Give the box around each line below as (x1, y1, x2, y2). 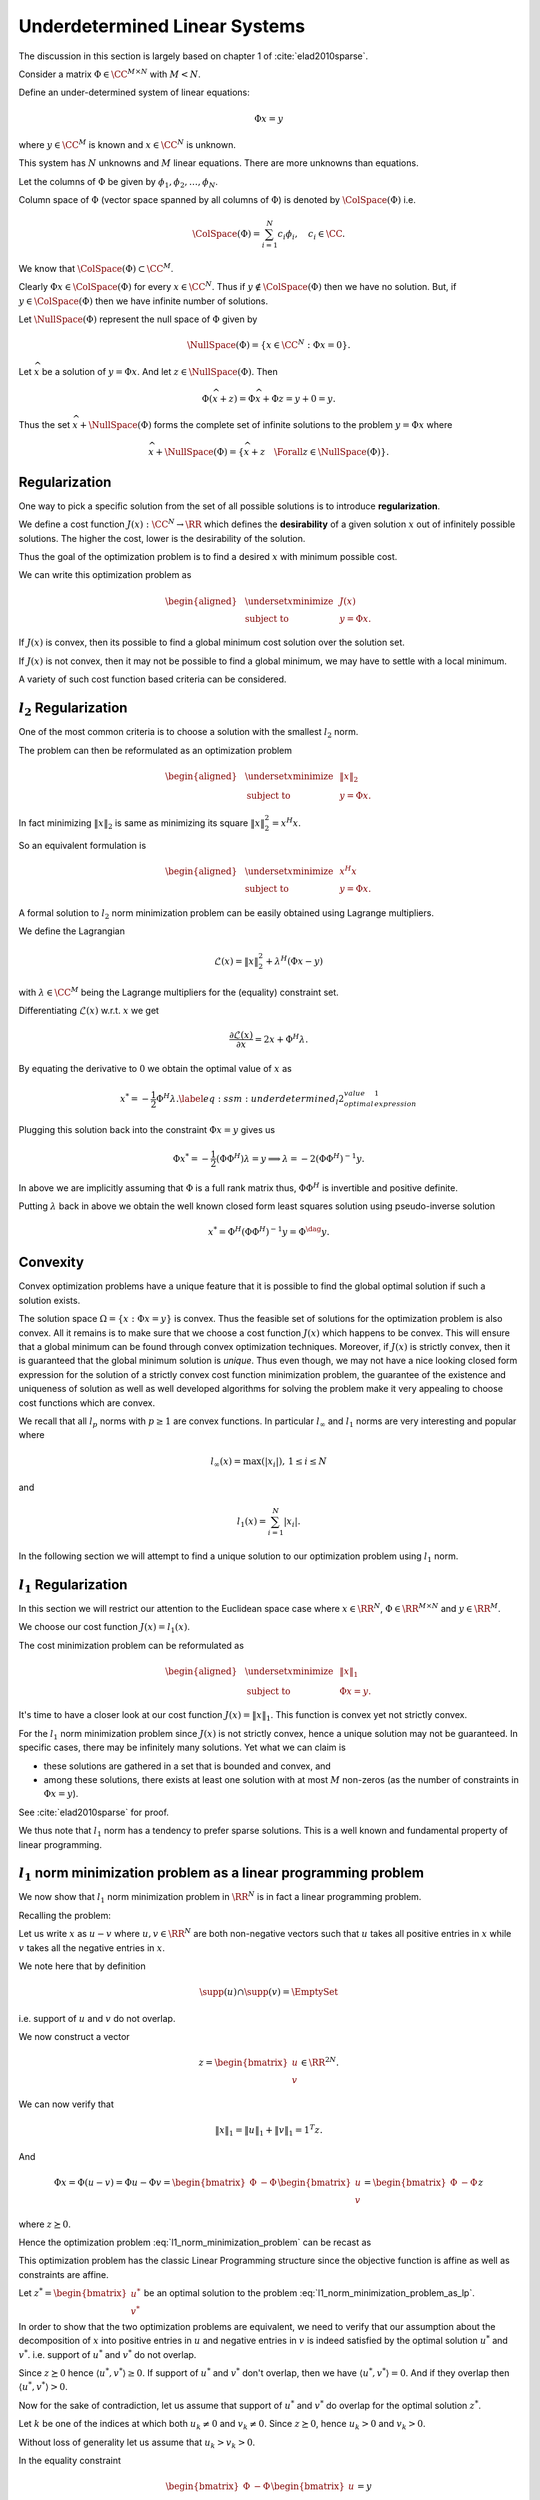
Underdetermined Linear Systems (18, 15, 305, 37)
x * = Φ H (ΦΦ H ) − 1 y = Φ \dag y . (207, 1225, 330, 1238)
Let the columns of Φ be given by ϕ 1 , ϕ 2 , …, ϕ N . (18, 175, 219, 190)
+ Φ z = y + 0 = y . (261, 393, 336, 404)
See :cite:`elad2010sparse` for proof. (18, 1806, 170, 1818)
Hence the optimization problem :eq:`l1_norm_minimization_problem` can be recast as (18, 2236, 372, 2249)
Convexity (18, 1254, 85, 1271)
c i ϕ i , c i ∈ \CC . (277, 228, 345, 242)
